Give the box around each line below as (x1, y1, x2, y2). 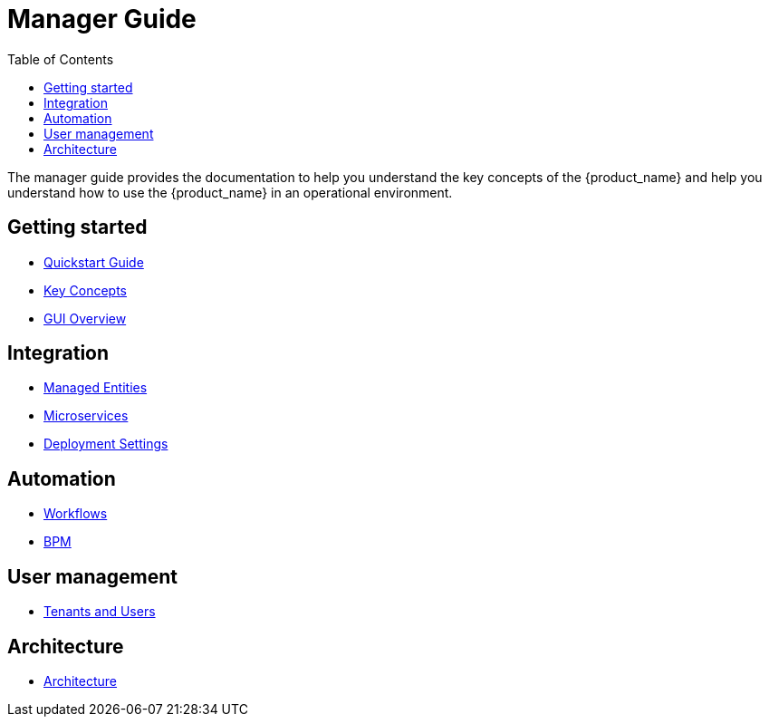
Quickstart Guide (43, 254, 144, 270)
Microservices (43, 408, 129, 424)
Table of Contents (7, 51, 114, 67)
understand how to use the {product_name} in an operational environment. (7, 184, 453, 200)
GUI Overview (43, 310, 127, 326)
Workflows (43, 506, 108, 522)
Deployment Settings (43, 436, 168, 452)
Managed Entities (43, 380, 148, 396)
